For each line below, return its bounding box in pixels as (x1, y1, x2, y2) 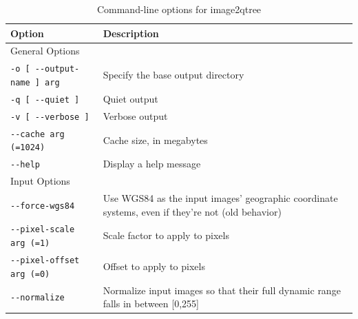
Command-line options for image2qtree (96, 2, 262, 16)
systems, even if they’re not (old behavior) (103, 204, 282, 218)
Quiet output (103, 91, 158, 105)
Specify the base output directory (103, 68, 244, 82)
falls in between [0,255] (103, 296, 199, 311)
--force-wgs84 (10, 200, 75, 211)
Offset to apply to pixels (103, 258, 205, 273)
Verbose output (103, 108, 168, 123)
